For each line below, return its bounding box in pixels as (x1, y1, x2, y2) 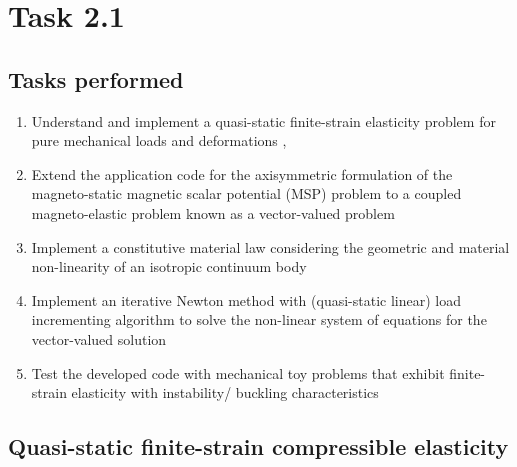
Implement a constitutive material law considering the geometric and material (31, 236, 510, 257)
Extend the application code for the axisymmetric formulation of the (31, 163, 453, 184)
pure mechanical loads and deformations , (31, 130, 287, 151)
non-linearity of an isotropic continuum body (31, 256, 307, 277)
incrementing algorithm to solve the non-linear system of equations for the (31, 309, 487, 330)
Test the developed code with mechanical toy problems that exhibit (31, 362, 445, 383)
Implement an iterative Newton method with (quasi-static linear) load (31, 289, 461, 310)
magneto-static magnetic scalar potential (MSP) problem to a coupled (31, 183, 462, 204)
